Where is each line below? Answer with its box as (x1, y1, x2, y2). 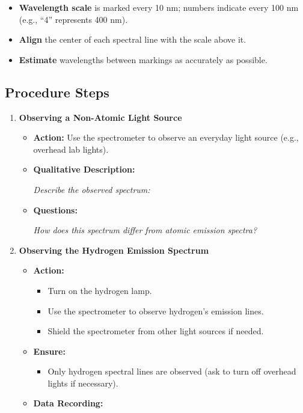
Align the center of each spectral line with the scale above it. (19, 33, 246, 46)
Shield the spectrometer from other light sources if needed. (47, 325, 264, 337)
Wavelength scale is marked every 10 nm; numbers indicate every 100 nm (19, 1, 299, 13)
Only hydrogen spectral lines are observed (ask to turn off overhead (47, 365, 296, 378)
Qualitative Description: (33, 163, 135, 176)
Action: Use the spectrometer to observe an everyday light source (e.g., (33, 131, 299, 144)
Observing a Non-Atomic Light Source (19, 111, 182, 123)
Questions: (33, 203, 78, 216)
